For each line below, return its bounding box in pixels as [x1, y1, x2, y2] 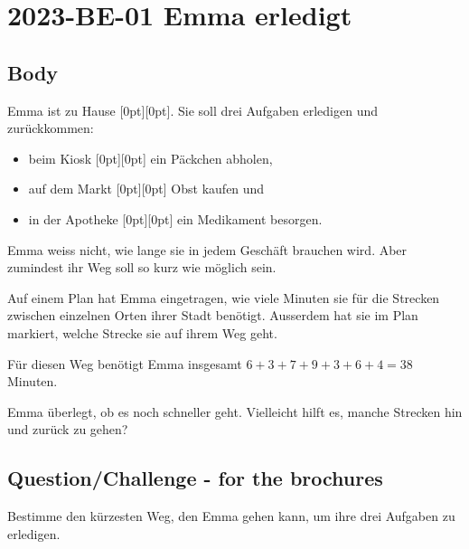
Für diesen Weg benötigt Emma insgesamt [7, 354, 242, 373]
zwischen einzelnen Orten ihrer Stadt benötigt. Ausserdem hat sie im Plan [7, 306, 418, 325]
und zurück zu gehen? [7, 420, 128, 439]
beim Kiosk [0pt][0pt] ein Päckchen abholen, [28, 148, 273, 167]
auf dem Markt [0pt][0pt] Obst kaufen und [28, 179, 265, 198]
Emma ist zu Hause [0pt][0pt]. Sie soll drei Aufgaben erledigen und [7, 100, 379, 119]
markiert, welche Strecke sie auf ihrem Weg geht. [7, 323, 277, 342]
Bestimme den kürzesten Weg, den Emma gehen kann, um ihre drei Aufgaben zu [7, 506, 455, 525]
